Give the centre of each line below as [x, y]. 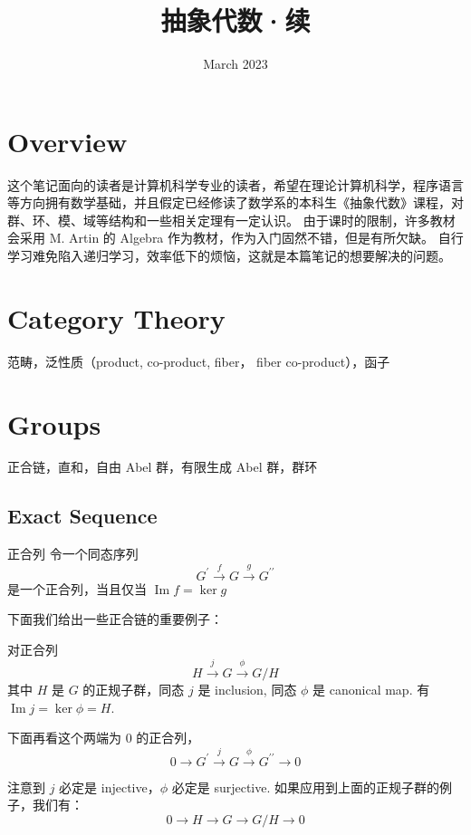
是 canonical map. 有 [371, 690]
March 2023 [235, 64]
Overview [67, 141]
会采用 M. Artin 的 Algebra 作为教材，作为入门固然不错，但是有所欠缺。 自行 [235, 238]
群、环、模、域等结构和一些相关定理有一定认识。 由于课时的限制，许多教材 [231, 220]
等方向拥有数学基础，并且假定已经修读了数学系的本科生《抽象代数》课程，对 [235, 202]
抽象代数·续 [235, 20]
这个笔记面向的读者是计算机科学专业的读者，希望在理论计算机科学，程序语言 [235, 184]
